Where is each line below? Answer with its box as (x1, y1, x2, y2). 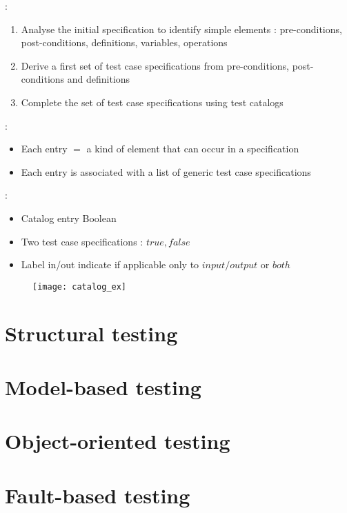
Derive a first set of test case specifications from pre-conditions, (21, 58, 289, 72)
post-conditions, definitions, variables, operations (21, 35, 228, 50)
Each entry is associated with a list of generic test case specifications (21, 164, 311, 179)
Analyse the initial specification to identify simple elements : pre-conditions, (21, 21, 342, 36)
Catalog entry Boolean (21, 210, 117, 225)
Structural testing (5, 319, 178, 347)
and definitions (67, 72, 130, 86)
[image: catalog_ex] (32, 281, 127, 292)
